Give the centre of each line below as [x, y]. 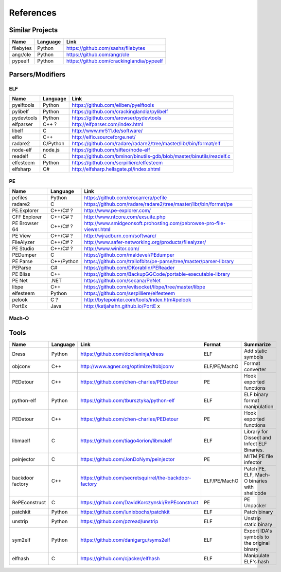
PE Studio [23, 248]
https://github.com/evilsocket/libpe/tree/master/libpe [145, 286]
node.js [52, 150]
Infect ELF [255, 443]
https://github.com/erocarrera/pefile [125, 197]
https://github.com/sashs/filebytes [106, 48]
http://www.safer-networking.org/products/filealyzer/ [145, 242]
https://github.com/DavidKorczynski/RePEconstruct [140, 502]
